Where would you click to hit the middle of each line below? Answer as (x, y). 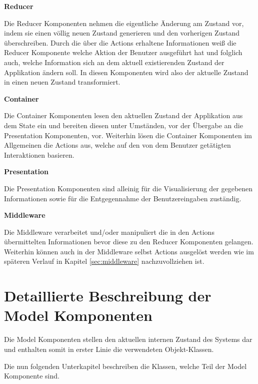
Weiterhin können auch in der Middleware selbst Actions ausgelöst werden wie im (129, 251)
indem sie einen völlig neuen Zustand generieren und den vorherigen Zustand (122, 33)
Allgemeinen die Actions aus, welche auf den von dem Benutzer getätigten (117, 145)
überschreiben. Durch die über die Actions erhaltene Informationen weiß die (120, 42)
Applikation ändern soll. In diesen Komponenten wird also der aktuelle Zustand (126, 72)
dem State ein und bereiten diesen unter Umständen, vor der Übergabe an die (123, 125)
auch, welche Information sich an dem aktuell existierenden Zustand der (114, 62)
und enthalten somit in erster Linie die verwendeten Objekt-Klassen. (109, 349)
